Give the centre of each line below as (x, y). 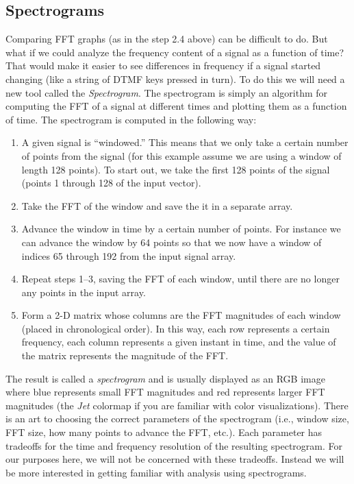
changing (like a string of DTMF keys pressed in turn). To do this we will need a (175, 78)
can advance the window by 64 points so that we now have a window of (172, 242)
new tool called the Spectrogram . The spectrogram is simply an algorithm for (167, 92)
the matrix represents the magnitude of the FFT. (125, 355)
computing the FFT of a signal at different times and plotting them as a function (176, 106)
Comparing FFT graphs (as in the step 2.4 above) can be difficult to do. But (167, 39)
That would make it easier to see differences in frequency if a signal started (163, 65)
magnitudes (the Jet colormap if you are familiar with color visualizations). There (177, 405)
